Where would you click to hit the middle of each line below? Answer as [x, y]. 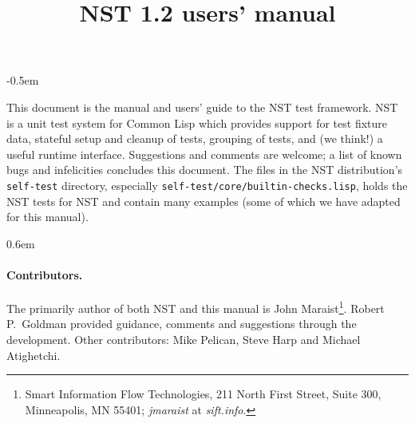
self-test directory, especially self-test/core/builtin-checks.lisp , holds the [207, 185]
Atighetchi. [34, 355]
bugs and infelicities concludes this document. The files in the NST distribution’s [205, 170]
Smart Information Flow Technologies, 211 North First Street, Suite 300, [203, 394]
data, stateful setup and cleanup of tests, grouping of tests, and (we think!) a [195, 138]
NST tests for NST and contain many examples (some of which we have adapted [204, 201]
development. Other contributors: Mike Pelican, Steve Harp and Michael [184, 340]
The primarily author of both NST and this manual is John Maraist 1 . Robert [196, 307]
